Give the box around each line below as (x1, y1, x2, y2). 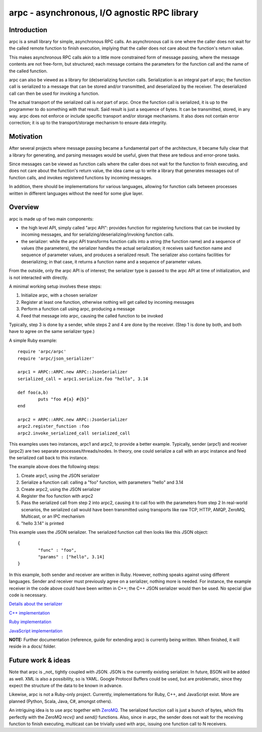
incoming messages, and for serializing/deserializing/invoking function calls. (21, 231, 174, 238)
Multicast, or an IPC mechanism (21, 513, 85, 520)
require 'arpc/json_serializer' (17, 355, 95, 361)
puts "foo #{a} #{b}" (38, 396, 90, 402)
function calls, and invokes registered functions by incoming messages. (9, 174, 152, 180)
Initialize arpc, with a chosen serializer (21, 292, 98, 298)
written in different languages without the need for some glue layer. (9, 190, 144, 196)
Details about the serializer (9, 601, 63, 607)
